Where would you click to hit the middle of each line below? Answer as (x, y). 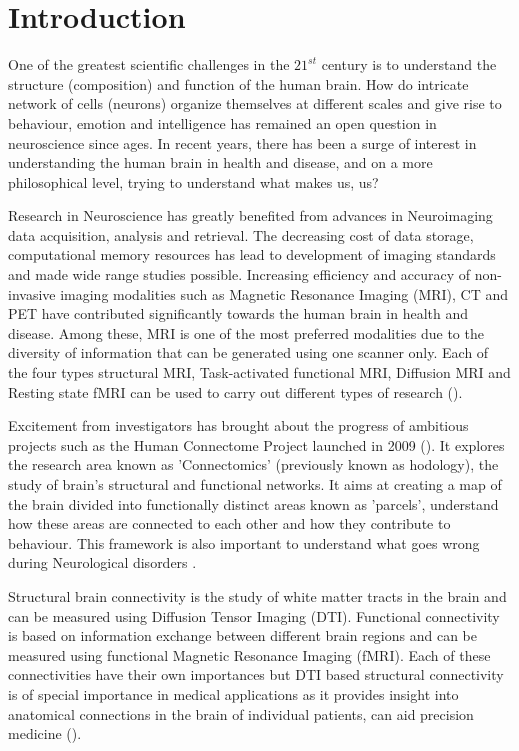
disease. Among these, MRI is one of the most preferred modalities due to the (246, 332)
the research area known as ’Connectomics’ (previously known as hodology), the (253, 464)
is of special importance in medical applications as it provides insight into (233, 693)
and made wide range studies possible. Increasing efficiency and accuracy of (239, 274)
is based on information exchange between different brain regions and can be (242, 635)
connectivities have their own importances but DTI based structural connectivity (256, 674)
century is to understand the (409, 64)
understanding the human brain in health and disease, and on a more (220, 162)
